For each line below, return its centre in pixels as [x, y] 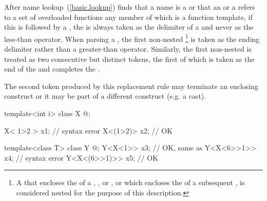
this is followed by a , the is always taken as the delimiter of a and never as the [129, 27]
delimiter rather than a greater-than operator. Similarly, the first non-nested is [128, 49]
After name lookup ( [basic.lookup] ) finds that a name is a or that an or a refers [130, 7]
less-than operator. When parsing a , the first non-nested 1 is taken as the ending [132, 38]
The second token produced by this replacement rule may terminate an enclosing [131, 86]
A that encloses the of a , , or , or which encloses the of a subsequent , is [130, 182]
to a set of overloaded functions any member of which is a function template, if [128, 17]
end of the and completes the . [52, 69]
